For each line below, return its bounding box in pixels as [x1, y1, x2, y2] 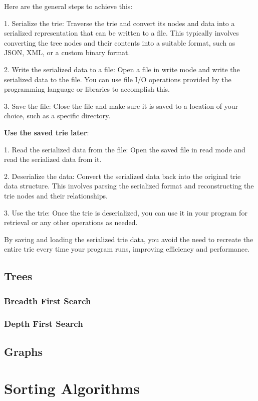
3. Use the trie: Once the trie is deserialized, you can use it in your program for [4, 207, 247, 218]
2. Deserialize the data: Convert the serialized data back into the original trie [4, 170, 241, 181]
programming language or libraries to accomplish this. [4, 84, 170, 94]
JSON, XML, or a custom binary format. [4, 47, 130, 58]
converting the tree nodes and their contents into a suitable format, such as [4, 37, 235, 48]
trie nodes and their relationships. [4, 190, 108, 200]
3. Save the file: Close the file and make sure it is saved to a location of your [4, 100, 238, 111]
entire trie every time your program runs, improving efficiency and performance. [4, 244, 250, 254]
